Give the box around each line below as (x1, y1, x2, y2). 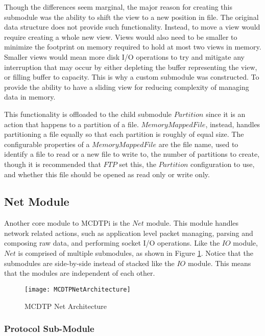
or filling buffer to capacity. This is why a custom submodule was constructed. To (4, 71, 259, 82)
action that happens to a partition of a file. (4, 118, 139, 129)
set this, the (119, 158, 156, 169)
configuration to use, (190, 158, 255, 169)
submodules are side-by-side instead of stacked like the (4, 257, 175, 268)
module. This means (187, 257, 251, 268)
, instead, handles (205, 118, 260, 129)
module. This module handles (146, 218, 239, 228)
